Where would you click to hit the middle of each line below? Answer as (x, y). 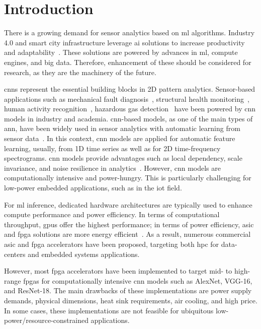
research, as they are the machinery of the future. (80, 72)
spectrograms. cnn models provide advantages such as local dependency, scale (123, 158)
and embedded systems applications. (84, 254)
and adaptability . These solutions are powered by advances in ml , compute (121, 52)
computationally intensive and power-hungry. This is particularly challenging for (128, 178)
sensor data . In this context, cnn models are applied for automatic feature (120, 138)
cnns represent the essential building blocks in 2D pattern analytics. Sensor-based (130, 89)
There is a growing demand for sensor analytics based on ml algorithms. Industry (129, 32)
